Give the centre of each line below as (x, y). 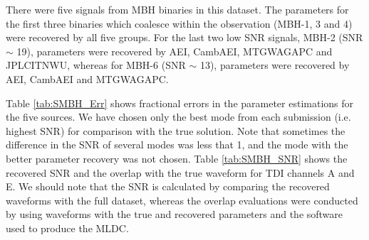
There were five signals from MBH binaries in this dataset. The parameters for (177, 9)
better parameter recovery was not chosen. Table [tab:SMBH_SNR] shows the (177, 158)
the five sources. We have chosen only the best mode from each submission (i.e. (178, 117)
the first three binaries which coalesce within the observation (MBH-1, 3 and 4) (179, 23)
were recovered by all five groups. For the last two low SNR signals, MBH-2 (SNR (184, 37)
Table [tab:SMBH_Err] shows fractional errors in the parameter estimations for (180, 103)
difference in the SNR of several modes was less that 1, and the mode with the (177, 144)
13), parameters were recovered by (275, 65)
